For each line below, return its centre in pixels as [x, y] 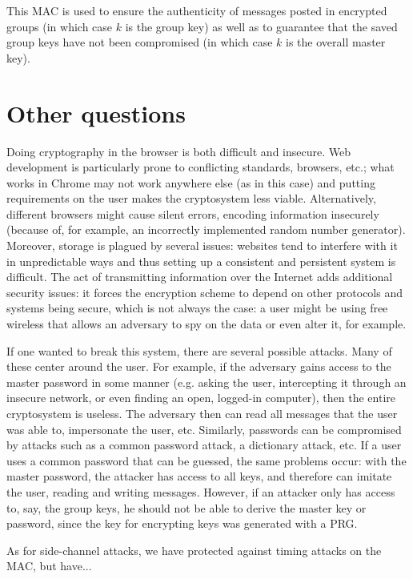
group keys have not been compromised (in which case [140, 42]
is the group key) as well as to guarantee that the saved [261, 26]
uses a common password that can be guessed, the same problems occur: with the [206, 460]
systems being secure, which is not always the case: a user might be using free [197, 308]
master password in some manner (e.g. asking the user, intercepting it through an [206, 382]
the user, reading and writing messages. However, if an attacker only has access [201, 491]
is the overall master [336, 42]
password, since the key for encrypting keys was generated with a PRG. [182, 523]
